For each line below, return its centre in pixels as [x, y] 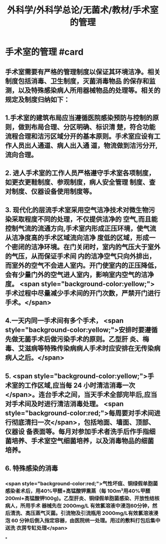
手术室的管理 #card [44, 52]
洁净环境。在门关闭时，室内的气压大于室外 [96, 247]
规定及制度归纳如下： [37, 99]
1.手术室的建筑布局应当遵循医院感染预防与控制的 [79, 118]
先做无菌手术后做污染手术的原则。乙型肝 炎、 [74, 339]
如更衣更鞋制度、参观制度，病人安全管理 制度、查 [80, 182]
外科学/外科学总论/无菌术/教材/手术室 [83, 10]
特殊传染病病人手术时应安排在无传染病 [102, 348]
